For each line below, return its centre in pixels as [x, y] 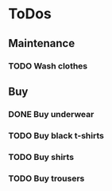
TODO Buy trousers [46, 178]
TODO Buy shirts [41, 157]
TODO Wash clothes [48, 66]
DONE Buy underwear [51, 114]
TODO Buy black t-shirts [56, 135]
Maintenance [42, 43]
